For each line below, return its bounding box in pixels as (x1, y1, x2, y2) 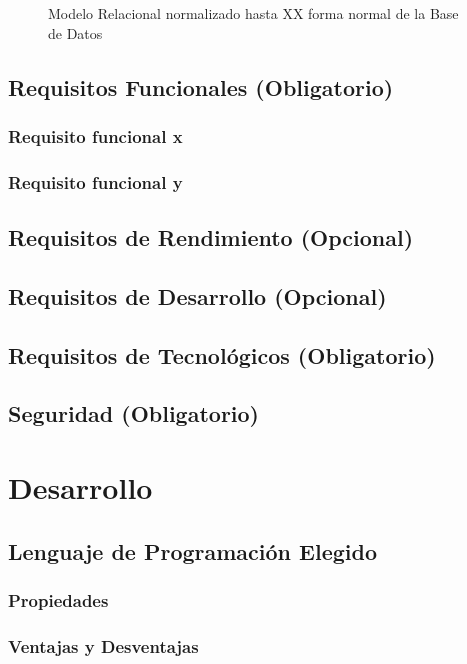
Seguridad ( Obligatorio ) (8, 398, 259, 429)
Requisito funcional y (8, 169, 183, 194)
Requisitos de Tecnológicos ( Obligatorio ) (8, 339, 436, 370)
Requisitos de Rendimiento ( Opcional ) (8, 222, 414, 253)
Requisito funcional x (8, 123, 183, 148)
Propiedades (8, 587, 109, 612)
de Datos (48, 22, 103, 43)
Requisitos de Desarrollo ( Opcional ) (8, 280, 387, 311)
